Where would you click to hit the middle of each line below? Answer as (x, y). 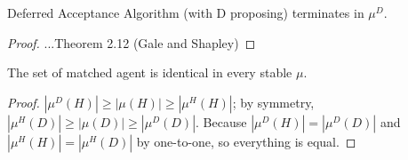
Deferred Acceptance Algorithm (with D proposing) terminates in (186, 12)
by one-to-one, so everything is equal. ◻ (246, 141)
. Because (221, 121)
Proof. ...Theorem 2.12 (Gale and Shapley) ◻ (132, 42)
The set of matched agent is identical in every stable (150, 72)
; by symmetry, (273, 102)
